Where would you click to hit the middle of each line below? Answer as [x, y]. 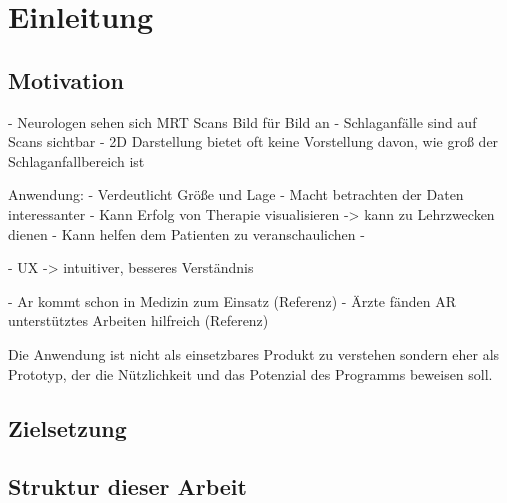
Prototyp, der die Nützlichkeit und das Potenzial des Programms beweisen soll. [250, 373]
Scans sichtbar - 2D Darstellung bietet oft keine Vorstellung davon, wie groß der [253, 141]
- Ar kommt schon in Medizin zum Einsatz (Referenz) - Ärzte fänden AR [232, 300]
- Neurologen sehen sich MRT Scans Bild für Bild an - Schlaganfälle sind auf [242, 121]
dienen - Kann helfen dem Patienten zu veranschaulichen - [186, 233]
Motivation [66, 79]
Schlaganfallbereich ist [76, 160]
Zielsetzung [67, 427]
